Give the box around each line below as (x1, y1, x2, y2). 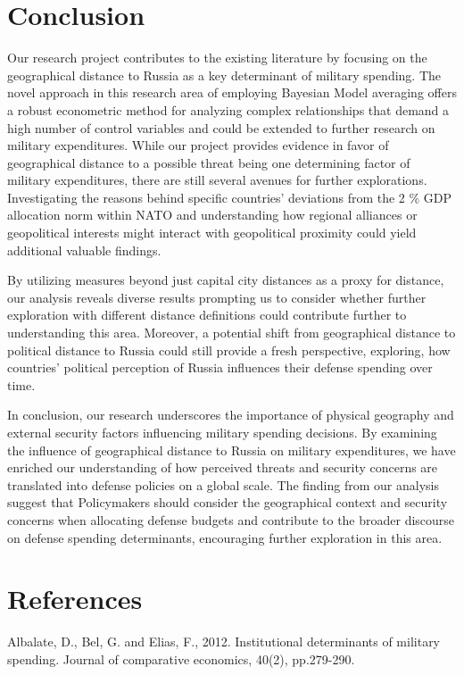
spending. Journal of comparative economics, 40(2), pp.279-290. (7, 649, 355, 668)
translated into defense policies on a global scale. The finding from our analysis (7, 475, 439, 494)
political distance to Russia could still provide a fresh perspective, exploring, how (7, 340, 451, 359)
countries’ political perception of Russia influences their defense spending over (7, 358, 433, 377)
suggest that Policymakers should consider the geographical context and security (7, 493, 448, 512)
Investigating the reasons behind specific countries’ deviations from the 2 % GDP (7, 187, 452, 206)
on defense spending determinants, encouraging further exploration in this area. (7, 528, 443, 546)
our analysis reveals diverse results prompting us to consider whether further (7, 287, 427, 306)
